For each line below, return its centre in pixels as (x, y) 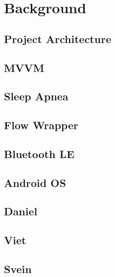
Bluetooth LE (39, 153)
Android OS (35, 182)
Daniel (21, 211)
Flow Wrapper (41, 125)
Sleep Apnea (36, 96)
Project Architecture (58, 38)
